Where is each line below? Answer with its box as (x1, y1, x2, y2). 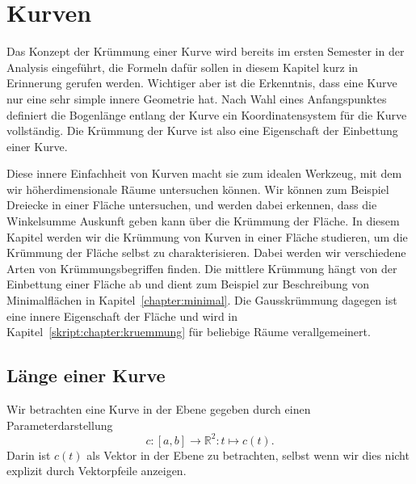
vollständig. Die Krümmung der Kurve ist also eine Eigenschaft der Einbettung (6, 122, 398, 139)
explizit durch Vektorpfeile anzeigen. (6, 462, 187, 479)
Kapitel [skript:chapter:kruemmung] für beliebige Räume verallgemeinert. (6, 323, 371, 340)
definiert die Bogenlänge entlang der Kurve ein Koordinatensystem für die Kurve (6, 106, 407, 123)
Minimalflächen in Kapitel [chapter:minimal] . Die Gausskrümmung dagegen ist (6, 292, 397, 309)
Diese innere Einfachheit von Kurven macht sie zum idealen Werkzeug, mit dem (6, 165, 402, 182)
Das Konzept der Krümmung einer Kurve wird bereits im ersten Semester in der (6, 43, 405, 60)
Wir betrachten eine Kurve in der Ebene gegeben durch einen (6, 401, 311, 418)
